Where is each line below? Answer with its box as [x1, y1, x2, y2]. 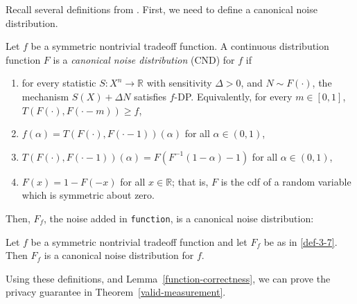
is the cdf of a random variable [220, 174, 351, 188]
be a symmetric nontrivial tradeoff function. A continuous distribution [31, 39, 329, 53]
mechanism [21, 89, 69, 103]
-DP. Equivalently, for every [174, 89, 293, 103]
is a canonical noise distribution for [44, 248, 194, 262]
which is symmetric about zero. [21, 188, 155, 202]
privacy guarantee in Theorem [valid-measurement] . [6, 285, 226, 299]
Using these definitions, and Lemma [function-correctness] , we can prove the [6, 271, 331, 285]
